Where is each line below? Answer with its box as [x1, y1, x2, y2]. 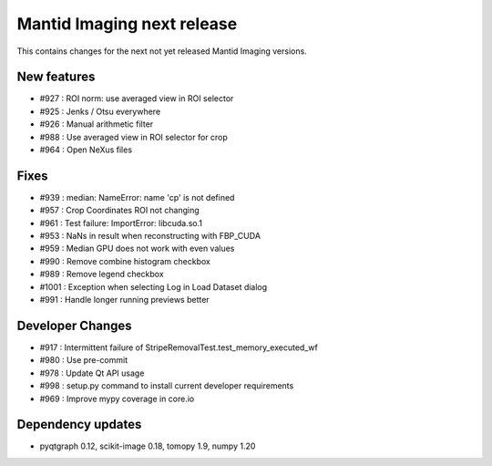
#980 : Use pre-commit [39, 355, 128, 366]
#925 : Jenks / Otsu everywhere [39, 106, 161, 117]
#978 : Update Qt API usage [39, 368, 145, 378]
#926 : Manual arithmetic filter [39, 119, 154, 129]
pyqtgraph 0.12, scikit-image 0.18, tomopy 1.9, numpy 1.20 [39, 440, 256, 451]
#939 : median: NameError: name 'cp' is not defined [39, 192, 235, 202]
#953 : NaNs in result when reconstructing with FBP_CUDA [39, 231, 261, 242]
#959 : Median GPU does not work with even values [39, 243, 235, 254]
